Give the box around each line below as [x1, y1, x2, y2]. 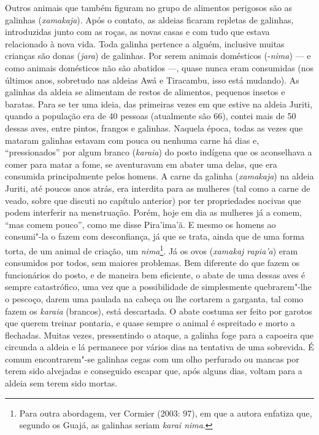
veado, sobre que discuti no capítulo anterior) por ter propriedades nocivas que [5, 194, 301, 206]
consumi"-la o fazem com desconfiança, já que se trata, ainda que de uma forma [5, 230, 305, 243]
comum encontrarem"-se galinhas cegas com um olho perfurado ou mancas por [5, 352, 299, 365]
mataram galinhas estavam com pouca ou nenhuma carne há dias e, [5, 133, 259, 146]
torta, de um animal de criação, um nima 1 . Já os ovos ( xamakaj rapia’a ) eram [5, 242, 298, 257]
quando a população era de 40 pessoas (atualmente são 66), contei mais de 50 [5, 109, 296, 122]
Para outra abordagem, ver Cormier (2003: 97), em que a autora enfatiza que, [19, 406, 312, 419]
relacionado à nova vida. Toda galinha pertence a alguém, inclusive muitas [5, 37, 285, 50]
